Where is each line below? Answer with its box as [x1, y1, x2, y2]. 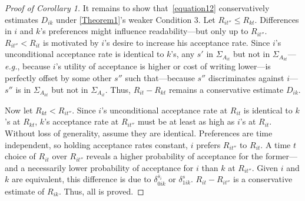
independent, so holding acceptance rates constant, [5, 138, 188, 150]
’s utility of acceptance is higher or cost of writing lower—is [55, 60, 271, 72]
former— [265, 150, 298, 162]
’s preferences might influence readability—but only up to [40, 25, 248, 37]
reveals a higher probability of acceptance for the [86, 150, 263, 162]
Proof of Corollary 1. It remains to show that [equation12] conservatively [5, 2, 270, 14]
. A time [260, 138, 291, 150]
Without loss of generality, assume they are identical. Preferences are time [5, 126, 273, 139]
